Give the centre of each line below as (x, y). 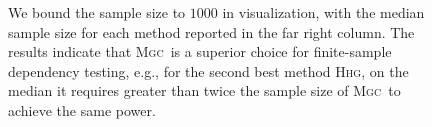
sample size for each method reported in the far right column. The (211, 31)
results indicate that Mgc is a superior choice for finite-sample (200, 51)
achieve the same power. (82, 109)
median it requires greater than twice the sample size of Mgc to (204, 90)
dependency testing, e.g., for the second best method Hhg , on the (208, 70)
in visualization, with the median (323, 12)
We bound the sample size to (97, 12)
